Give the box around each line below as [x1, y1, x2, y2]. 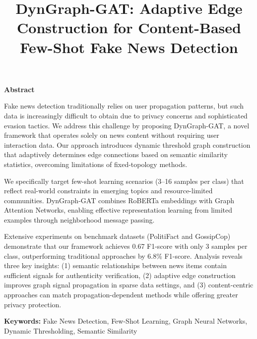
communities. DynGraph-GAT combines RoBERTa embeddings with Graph [4, 195, 234, 205]
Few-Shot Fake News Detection [20, 37, 238, 57]
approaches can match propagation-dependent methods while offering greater [4, 289, 238, 300]
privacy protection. [4, 299, 62, 309]
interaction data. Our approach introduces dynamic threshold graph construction [4, 139, 251, 150]
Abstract [4, 84, 35, 94]
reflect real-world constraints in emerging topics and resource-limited [4, 185, 213, 196]
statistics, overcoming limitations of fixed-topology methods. [4, 159, 188, 169]
